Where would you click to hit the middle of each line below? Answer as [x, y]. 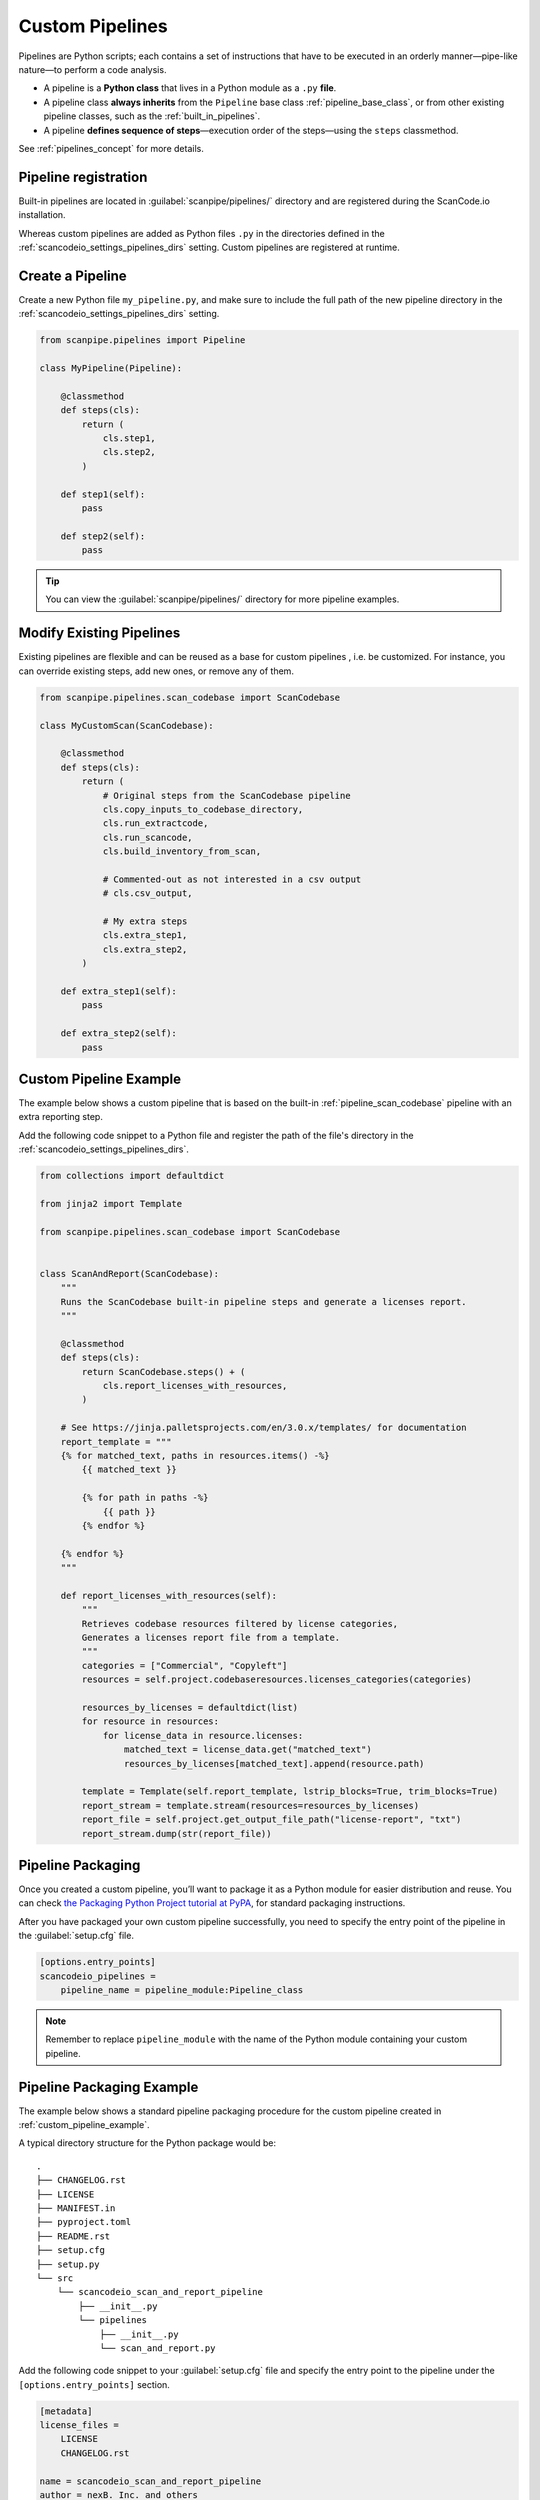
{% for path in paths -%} [145, 1498]
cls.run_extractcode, [155, 823]
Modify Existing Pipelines [99, 633]
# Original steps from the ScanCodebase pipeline [226, 795]
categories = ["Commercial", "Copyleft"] [184, 1665]
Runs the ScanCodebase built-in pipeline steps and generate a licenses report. [263, 1301]
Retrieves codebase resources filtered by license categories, [240, 1623]
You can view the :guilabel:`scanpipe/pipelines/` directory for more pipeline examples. [222, 599]
